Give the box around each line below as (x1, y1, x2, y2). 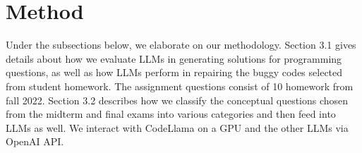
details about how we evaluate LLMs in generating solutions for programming (6, 51, 342, 66)
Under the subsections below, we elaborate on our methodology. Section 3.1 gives (6, 37, 356, 52)
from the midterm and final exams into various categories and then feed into (6, 106, 336, 121)
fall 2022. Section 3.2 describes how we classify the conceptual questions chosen (6, 92, 349, 107)
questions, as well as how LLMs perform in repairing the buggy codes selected (6, 65, 343, 80)
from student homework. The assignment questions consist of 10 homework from (6, 78, 354, 93)
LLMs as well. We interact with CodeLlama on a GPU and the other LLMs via (6, 120, 349, 135)
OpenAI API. (6, 134, 64, 149)
